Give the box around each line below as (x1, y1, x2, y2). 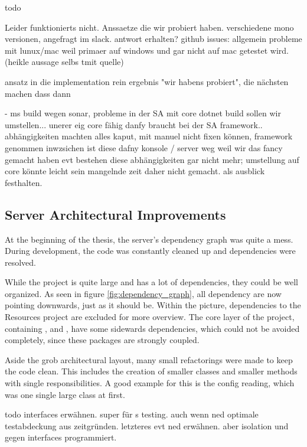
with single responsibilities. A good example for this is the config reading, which (5, 377, 295, 389)
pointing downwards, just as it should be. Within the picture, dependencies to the (5, 299, 301, 311)
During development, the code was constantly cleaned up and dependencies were (5, 244, 296, 257)
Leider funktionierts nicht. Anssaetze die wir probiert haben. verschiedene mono (5, 21, 294, 33)
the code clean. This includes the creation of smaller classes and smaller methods (5, 365, 298, 377)
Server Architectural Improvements (5, 205, 226, 223)
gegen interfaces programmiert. (5, 431, 117, 443)
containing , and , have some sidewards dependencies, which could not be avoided (5, 322, 300, 334)
